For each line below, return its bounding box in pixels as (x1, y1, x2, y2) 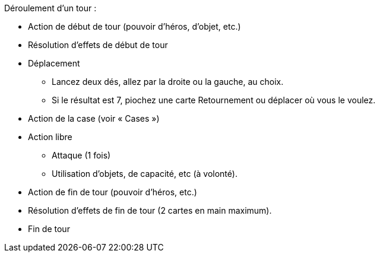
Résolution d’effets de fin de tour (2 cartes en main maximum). (28, 205, 272, 215)
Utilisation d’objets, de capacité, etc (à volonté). (52, 169, 237, 179)
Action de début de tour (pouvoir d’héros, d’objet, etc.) (28, 21, 241, 31)
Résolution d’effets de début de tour (28, 40, 168, 50)
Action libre (28, 132, 72, 142)
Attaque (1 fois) (52, 150, 111, 160)
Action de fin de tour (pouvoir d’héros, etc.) (28, 187, 197, 197)
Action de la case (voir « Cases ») (28, 113, 160, 123)
